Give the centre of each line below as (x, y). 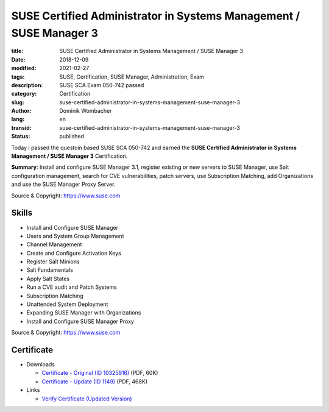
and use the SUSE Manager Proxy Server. (63, 184)
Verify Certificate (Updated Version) (87, 399)
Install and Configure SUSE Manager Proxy (80, 321)
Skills (22, 213)
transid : (21, 127)
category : (24, 94)
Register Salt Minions (53, 261)
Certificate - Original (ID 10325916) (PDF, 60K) (100, 373)
